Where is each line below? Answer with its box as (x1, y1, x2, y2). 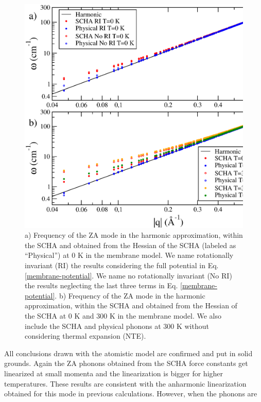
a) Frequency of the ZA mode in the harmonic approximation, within (25, 230, 243, 240)
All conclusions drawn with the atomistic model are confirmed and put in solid (4, 347, 253, 358)
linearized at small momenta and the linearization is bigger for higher (4, 368, 223, 378)
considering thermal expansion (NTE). (25, 330, 146, 341)
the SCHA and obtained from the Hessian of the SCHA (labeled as (25, 239, 236, 250)
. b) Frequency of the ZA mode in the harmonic (55, 290, 205, 301)
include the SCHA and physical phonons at (25, 320, 161, 331)
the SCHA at (25, 310, 66, 321)
